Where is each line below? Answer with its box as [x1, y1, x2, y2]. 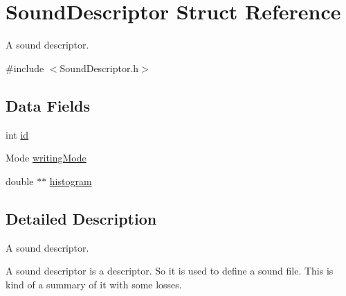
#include [6, 60, 44, 75]
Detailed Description [6, 207, 157, 229]
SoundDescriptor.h [60, 60, 139, 75]
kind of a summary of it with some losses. [6, 277, 182, 291]
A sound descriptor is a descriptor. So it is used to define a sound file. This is [6, 263, 334, 278]
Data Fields [6, 94, 91, 116]
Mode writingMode [6, 150, 86, 165]
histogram [49, 173, 92, 188]
